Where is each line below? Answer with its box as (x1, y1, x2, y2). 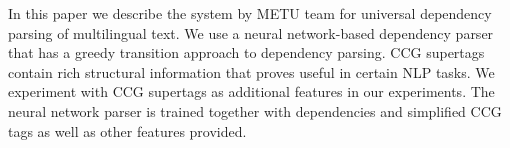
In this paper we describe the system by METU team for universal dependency (8, 3, 492, 23)
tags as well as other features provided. (8, 120, 247, 141)
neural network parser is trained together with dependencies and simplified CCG (8, 100, 502, 121)
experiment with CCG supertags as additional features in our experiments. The (8, 81, 495, 102)
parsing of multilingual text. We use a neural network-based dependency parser (8, 22, 494, 43)
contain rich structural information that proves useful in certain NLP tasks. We (8, 61, 495, 82)
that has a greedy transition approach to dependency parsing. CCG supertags (8, 42, 485, 63)
